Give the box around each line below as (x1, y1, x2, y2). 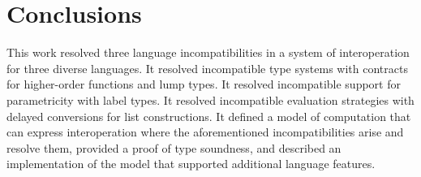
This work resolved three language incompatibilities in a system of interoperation (6, 44, 410, 61)
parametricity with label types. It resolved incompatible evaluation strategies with (6, 91, 415, 108)
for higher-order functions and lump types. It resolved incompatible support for (6, 76, 401, 93)
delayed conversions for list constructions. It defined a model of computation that (6, 107, 411, 124)
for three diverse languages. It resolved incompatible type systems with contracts (6, 59, 408, 76)
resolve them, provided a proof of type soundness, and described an (6, 139, 342, 156)
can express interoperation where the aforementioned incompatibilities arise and (6, 123, 404, 140)
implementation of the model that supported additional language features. (6, 155, 376, 172)
